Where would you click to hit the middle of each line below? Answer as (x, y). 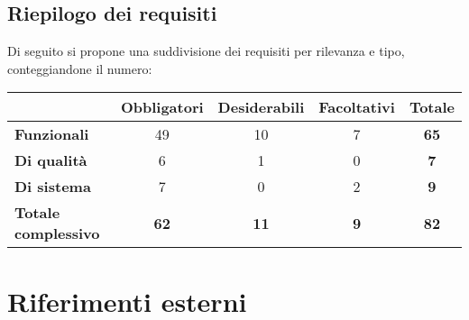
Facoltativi (357, 107)
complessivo (57, 233)
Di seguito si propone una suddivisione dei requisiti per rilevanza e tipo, (206, 51)
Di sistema (53, 187)
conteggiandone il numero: (80, 68)
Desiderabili (261, 107)
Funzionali (52, 134)
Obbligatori (162, 107)
